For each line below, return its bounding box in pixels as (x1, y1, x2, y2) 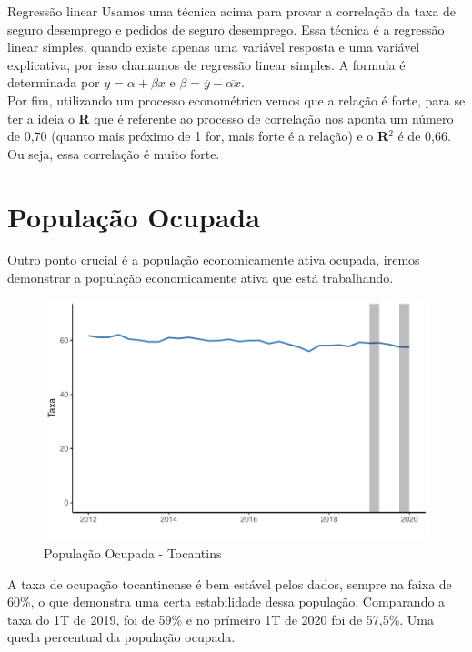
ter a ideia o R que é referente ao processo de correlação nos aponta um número (7, 108, 454, 127)
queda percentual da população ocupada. (7, 627, 236, 647)
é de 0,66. (397, 126, 451, 145)
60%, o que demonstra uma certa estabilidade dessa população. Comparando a (7, 592, 446, 611)
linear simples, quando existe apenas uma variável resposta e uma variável (7, 37, 420, 56)
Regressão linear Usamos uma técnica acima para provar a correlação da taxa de (7, 2, 457, 20)
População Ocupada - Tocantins (44, 544, 222, 563)
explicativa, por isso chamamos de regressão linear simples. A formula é (7, 55, 406, 74)
